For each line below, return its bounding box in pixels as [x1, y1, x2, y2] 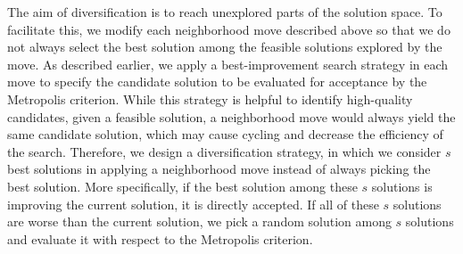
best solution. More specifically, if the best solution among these [7, 176, 358, 195]
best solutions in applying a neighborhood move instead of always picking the [7, 160, 431, 178]
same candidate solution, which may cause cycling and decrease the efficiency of [7, 125, 443, 143]
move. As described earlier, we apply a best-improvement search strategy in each [7, 54, 449, 73]
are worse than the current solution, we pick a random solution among [7, 212, 392, 231]
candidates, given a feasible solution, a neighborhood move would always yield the [7, 107, 456, 126]
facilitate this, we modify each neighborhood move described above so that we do [7, 20, 451, 38]
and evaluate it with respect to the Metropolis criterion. [7, 229, 313, 248]
